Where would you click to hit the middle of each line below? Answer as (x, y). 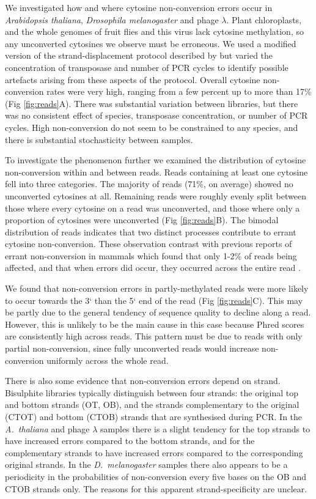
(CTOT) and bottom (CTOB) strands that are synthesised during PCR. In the (154, 416)
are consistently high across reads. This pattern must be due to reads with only (154, 336)
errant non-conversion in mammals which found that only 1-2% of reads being (151, 255)
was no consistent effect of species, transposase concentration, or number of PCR (156, 115)
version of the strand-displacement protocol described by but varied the (139, 55)
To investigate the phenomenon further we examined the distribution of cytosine (156, 160)
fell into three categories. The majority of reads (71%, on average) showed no (149, 184)
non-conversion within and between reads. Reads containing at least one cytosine (156, 172)
